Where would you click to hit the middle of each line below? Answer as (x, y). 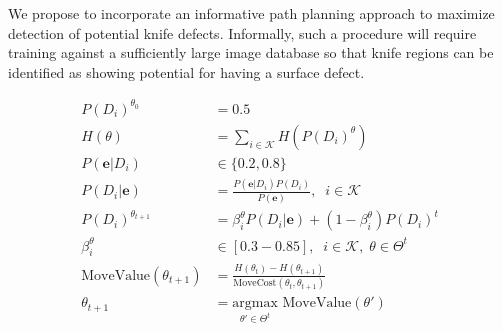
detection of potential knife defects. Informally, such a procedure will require (242, 32)
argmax (255, 303)
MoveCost (255, 283)
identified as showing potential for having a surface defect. (186, 71)
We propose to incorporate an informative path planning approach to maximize (251, 13)
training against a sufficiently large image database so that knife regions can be (251, 52)
